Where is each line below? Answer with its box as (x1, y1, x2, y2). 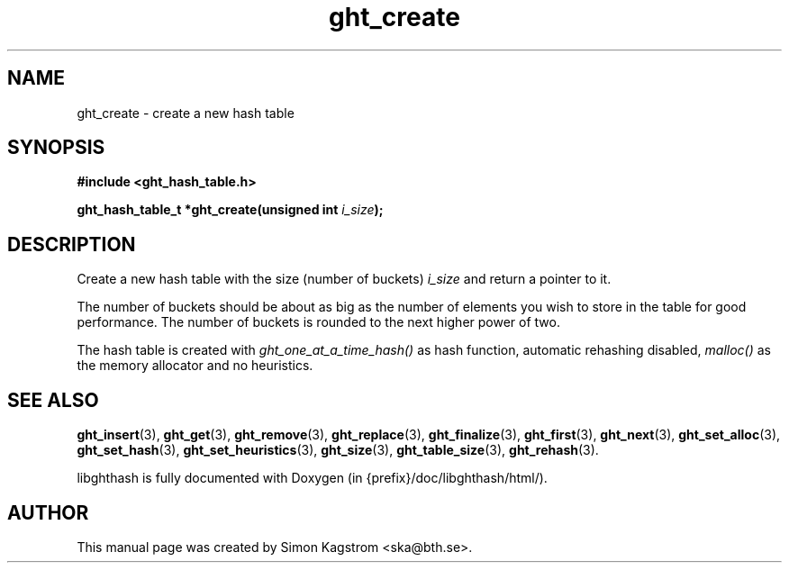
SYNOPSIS (7, 136, 105, 159)
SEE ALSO (7, 388, 99, 412)
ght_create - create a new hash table (77, 104, 295, 121)
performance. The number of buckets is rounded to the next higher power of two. (77, 314, 560, 330)
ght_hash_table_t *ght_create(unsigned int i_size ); (77, 202, 384, 218)
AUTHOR (7, 501, 89, 524)
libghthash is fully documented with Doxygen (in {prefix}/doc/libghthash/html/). (77, 470, 548, 486)
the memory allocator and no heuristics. (77, 357, 313, 374)
